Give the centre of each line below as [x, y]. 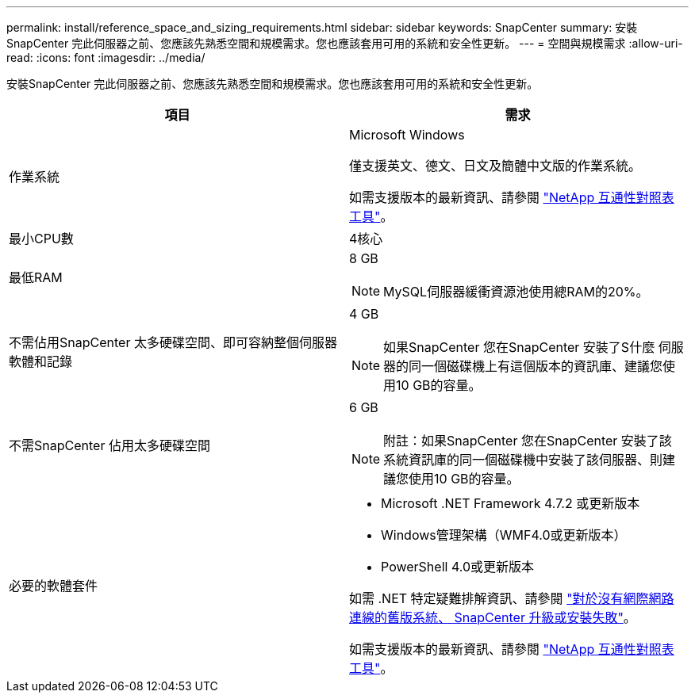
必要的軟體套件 [54, 586]
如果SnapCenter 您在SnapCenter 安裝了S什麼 [519, 347]
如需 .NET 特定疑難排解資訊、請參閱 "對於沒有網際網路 [512, 598]
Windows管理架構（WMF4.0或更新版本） [504, 535]
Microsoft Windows [407, 135]
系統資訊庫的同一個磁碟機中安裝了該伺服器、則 [523, 460]
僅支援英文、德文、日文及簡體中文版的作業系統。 [495, 166]
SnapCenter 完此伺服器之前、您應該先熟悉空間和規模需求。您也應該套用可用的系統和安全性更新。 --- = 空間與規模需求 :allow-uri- [345, 43]
